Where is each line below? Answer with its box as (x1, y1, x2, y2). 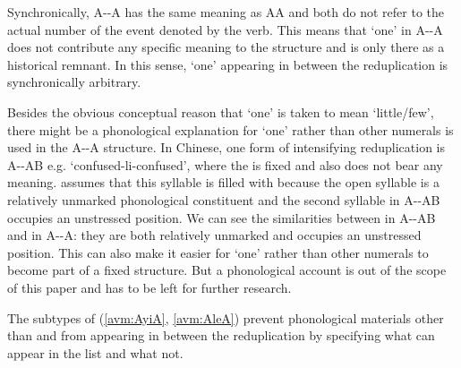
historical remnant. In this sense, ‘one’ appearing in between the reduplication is (7, 55, 448, 73)
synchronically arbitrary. (7, 73, 141, 91)
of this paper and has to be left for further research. (7, 278, 292, 296)
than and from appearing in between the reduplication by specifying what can (7, 326, 435, 345)
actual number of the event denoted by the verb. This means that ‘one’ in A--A (7, 20, 443, 39)
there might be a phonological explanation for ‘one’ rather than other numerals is (7, 120, 454, 139)
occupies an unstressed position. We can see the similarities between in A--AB (7, 208, 436, 227)
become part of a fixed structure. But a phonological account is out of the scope (7, 261, 447, 279)
